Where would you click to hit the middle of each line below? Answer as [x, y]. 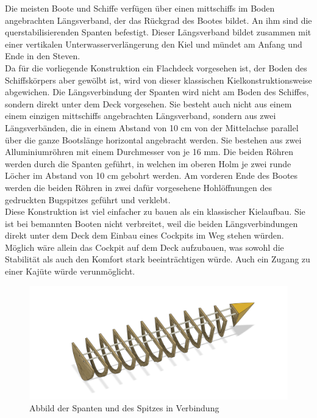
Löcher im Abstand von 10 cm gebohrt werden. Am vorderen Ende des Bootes [151, 175]
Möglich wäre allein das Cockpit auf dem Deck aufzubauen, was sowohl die [144, 247]
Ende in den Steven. [43, 56]
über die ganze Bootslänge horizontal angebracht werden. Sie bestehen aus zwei [153, 139]
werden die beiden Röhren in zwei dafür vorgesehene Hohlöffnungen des [139, 187]
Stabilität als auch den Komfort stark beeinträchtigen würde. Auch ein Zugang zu [158, 259]
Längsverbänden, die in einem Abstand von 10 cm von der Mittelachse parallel [152, 127]
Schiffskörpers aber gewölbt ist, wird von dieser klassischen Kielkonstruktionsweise [158, 80]
